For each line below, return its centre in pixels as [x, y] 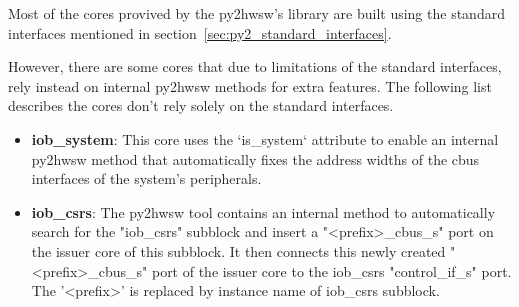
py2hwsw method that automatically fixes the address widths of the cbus [255, 158]
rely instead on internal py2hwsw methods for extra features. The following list [250, 85]
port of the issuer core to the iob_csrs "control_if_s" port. [331, 270]
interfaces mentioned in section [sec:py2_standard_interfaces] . [200, 32]
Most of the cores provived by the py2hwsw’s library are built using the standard [256, 13]
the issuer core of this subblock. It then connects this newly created [238, 250]
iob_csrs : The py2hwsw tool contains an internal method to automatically [263, 211]
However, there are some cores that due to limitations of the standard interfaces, [255, 66]
